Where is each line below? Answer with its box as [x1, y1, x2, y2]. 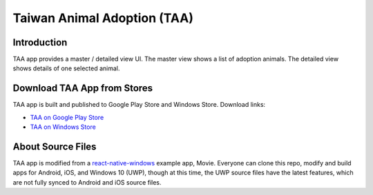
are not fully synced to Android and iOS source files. [12, 178, 162, 186]
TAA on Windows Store [30, 123, 96, 131]
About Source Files [12, 141, 97, 152]
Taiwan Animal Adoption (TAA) [12, 10, 193, 25]
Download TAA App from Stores [12, 83, 153, 94]
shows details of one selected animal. [12, 64, 120, 72]
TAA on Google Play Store [30, 113, 104, 121]
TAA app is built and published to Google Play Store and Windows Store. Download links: [12, 101, 266, 109]
